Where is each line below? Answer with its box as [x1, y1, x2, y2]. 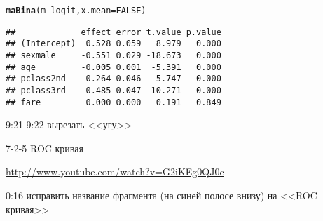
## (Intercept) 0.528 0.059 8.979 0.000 [6, 39, 221, 49]
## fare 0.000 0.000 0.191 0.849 [6, 97, 221, 107]
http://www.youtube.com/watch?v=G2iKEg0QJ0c [6, 164, 224, 179]
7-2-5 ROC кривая [6, 140, 83, 155]
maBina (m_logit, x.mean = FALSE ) [6, 6, 146, 15]
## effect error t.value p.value [6, 27, 221, 37]
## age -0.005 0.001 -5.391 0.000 [6, 62, 221, 72]
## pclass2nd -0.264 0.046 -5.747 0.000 [6, 74, 221, 84]
